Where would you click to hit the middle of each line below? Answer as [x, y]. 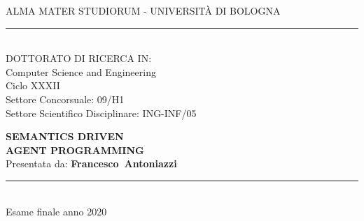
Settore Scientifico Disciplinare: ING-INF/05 [101, 113]
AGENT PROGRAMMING [75, 150]
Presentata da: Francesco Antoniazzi [91, 163]
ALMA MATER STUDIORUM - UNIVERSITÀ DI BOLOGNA [143, 10]
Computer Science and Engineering [81, 71]
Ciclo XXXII [33, 85]
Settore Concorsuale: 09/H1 [65, 99]
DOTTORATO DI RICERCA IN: [79, 58]
